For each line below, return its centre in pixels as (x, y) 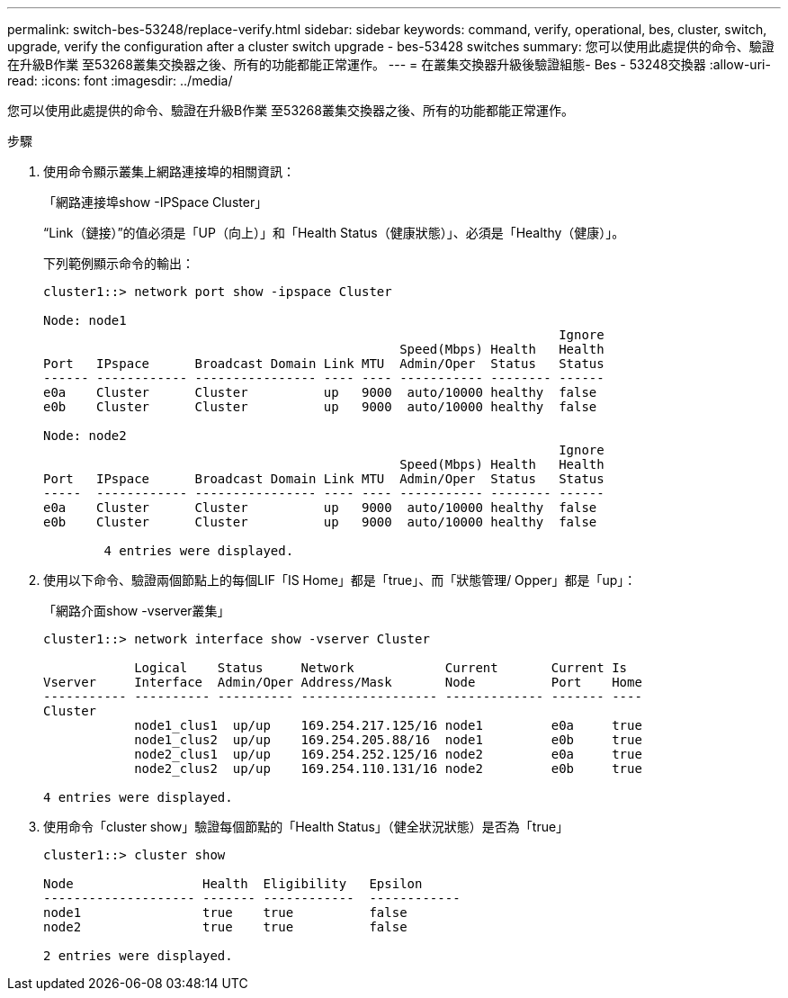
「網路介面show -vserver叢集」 (137, 611)
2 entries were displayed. (138, 956)
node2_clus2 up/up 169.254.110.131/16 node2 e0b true (388, 769)
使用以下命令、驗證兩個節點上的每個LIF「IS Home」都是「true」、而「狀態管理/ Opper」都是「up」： (340, 580)
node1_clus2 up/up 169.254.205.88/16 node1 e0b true (388, 740)
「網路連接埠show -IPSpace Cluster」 (156, 202)
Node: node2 (85, 436)
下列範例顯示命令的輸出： (119, 263)
